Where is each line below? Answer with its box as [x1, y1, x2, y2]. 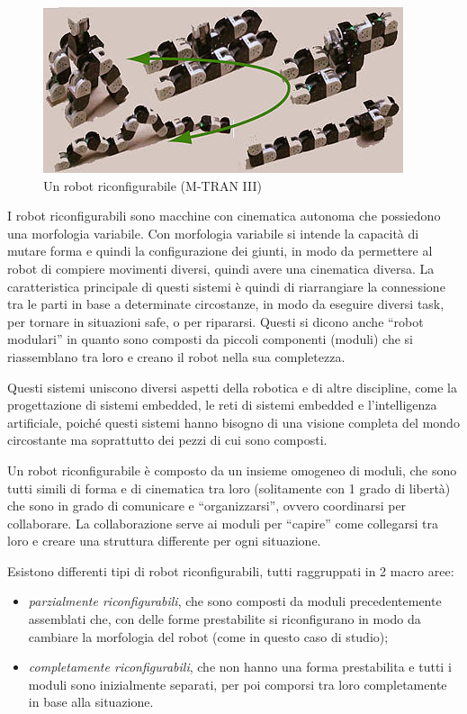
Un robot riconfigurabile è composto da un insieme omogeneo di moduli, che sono [7, 460, 457, 479]
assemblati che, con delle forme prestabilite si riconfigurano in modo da [28, 610, 421, 628]
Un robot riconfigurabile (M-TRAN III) [43, 176, 263, 194]
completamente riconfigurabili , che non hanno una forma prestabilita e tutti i [28, 657, 452, 676]
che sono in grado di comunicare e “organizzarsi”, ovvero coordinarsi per [7, 496, 407, 515]
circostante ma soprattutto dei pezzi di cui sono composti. [7, 430, 328, 449]
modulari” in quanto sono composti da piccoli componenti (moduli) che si [7, 330, 414, 348]
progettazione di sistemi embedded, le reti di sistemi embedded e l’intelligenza [7, 395, 437, 414]
